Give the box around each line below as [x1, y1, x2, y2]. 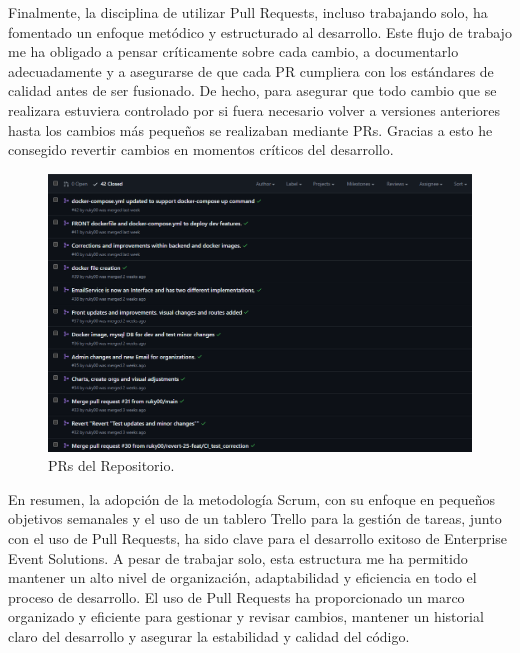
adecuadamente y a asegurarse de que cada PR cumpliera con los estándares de [8, 60, 494, 81]
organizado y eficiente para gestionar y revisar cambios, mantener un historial [8, 606, 484, 627]
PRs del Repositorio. [48, 455, 175, 476]
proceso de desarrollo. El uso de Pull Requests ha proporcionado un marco [8, 586, 465, 607]
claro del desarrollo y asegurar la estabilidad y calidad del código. [8, 625, 410, 646]
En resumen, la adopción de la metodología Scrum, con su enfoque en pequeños [8, 488, 496, 509]
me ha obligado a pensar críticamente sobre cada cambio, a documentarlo [8, 41, 459, 62]
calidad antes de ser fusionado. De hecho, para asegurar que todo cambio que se [8, 80, 497, 101]
